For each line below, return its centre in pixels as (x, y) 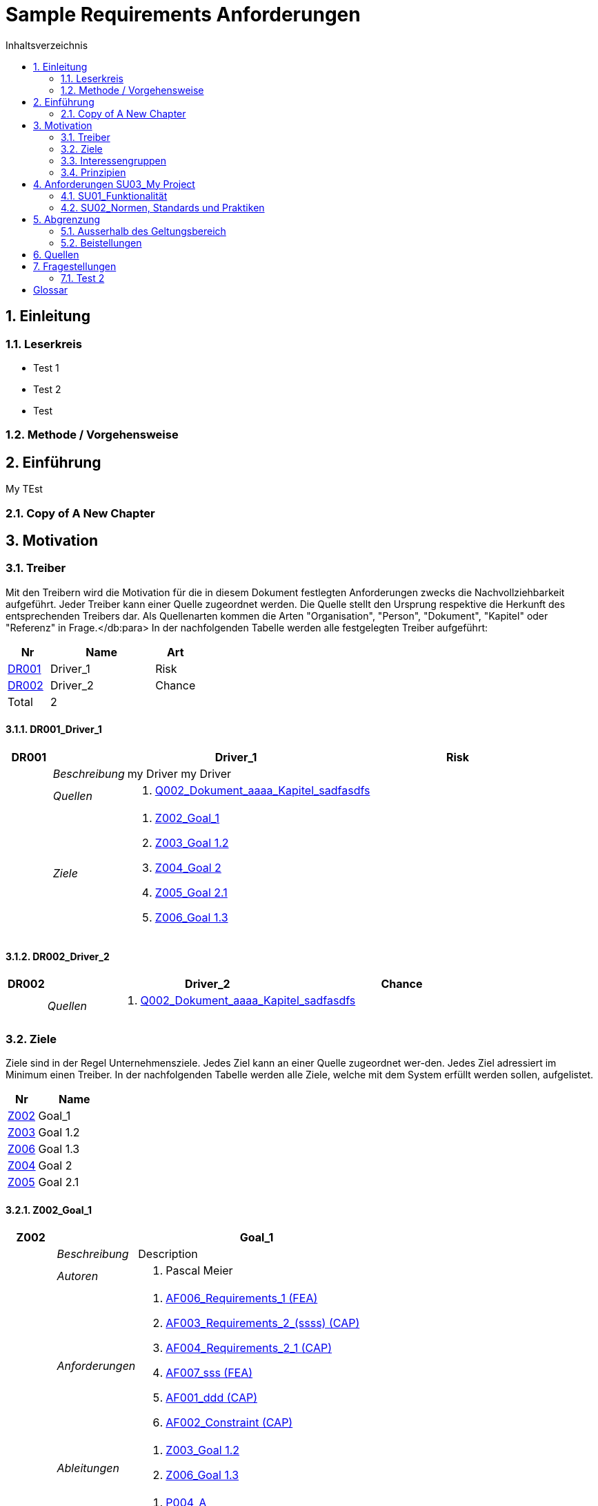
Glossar (51, 289)
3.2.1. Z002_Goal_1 (49, 1210)
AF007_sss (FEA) (209, 1373)
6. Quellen (56, 254)
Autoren (78, 1276)
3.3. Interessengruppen (114, 160)
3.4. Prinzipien (93, 172)
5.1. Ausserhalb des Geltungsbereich (143, 231)
